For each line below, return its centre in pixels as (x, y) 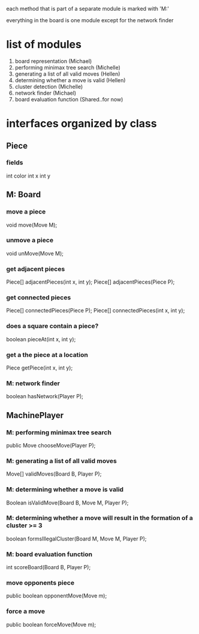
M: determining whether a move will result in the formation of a (100, 518)
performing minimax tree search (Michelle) (68, 67)
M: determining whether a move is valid (65, 489)
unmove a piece (30, 241)
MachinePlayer (35, 415)
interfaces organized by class (82, 124)
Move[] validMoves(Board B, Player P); (54, 474)
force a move (25, 611)
